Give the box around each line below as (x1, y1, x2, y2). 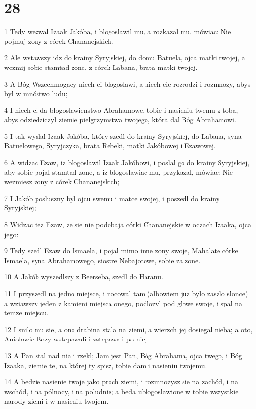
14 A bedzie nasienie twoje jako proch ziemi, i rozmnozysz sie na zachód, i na (4, 376, 238, 387)
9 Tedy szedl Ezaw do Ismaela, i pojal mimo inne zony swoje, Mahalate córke (4, 245, 238, 256)
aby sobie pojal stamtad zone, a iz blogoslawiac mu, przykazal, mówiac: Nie (4, 167, 233, 177)
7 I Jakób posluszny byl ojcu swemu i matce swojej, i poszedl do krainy (4, 193, 220, 203)
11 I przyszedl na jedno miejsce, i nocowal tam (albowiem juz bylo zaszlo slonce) (4, 288, 248, 298)
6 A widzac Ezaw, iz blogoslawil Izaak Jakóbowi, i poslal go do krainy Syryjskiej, (4, 157, 250, 168)
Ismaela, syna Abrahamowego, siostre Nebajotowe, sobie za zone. (4, 255, 201, 265)
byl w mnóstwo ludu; (4, 88, 68, 99)
